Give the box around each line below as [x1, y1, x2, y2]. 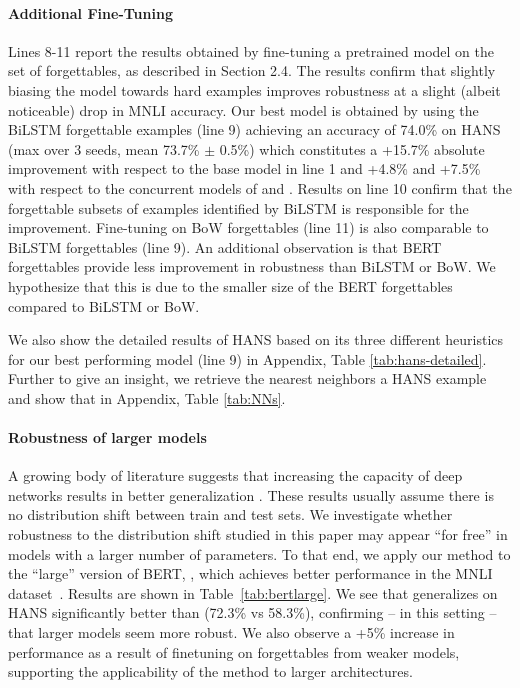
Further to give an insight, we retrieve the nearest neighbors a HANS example [8, 368, 487, 389]
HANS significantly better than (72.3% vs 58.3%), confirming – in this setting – [8, 602, 497, 623]
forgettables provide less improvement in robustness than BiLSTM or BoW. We [8, 256, 496, 277]
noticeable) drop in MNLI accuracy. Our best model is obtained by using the [8, 99, 479, 120]
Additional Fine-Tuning [8, 2, 173, 23]
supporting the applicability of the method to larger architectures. [8, 661, 413, 682]
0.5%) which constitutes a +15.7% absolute [219, 138, 485, 159]
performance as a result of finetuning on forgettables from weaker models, [8, 641, 460, 662]
